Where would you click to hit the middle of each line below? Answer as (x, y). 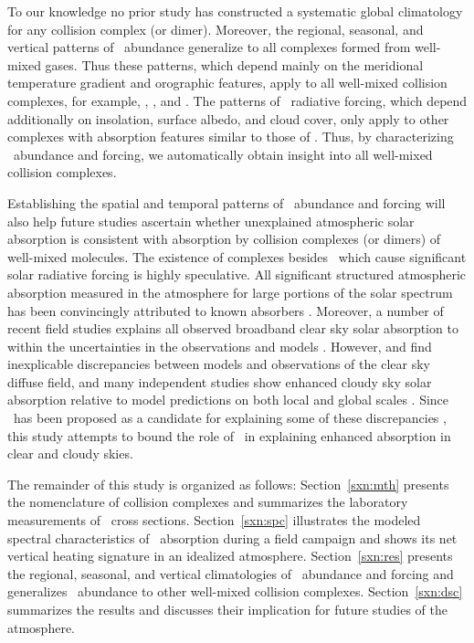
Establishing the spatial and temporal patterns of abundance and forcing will (226, 202)
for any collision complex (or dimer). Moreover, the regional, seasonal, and (216, 29)
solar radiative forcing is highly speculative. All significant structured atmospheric (237, 274)
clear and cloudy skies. (70, 453)
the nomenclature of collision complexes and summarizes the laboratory (208, 502)
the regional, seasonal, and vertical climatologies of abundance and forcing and (231, 573)
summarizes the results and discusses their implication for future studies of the (228, 609)
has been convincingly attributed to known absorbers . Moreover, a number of (226, 310)
